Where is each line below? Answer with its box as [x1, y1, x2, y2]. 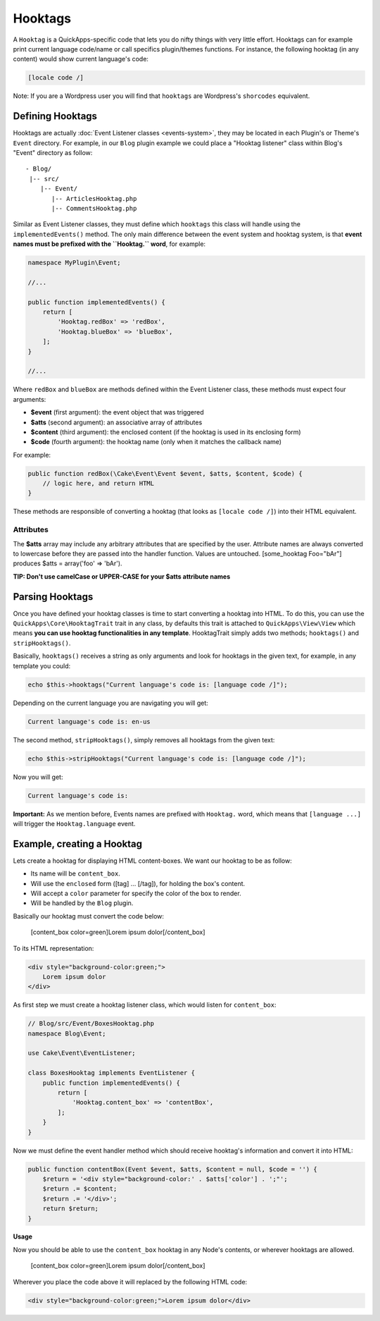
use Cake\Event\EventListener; [27, 1049, 137, 1057]
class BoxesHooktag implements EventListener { [27, 1069, 195, 1077]
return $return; [42, 1205, 99, 1212]
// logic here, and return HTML [42, 479, 155, 488]
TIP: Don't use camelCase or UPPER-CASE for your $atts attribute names [13, 572, 231, 581]
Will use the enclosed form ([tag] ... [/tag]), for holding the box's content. [30, 879, 246, 887]
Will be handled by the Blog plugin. [30, 899, 134, 907]
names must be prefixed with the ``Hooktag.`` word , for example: [13, 240, 206, 248]
